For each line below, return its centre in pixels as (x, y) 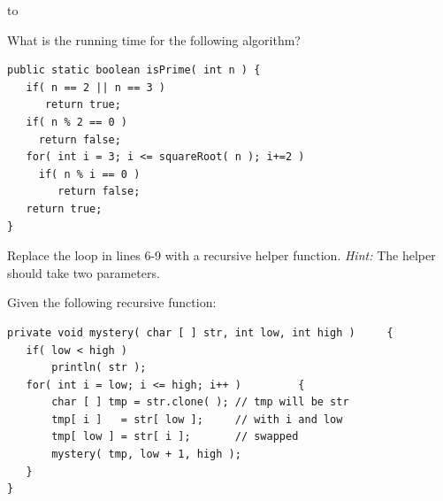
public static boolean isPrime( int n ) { (134, 70)
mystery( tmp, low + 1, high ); (146, 455)
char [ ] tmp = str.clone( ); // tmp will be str (200, 402)
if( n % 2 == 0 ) (77, 122)
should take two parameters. (84, 272)
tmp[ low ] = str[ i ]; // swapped (175, 437)
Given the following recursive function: (112, 302)
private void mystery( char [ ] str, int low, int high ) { (200, 332)
